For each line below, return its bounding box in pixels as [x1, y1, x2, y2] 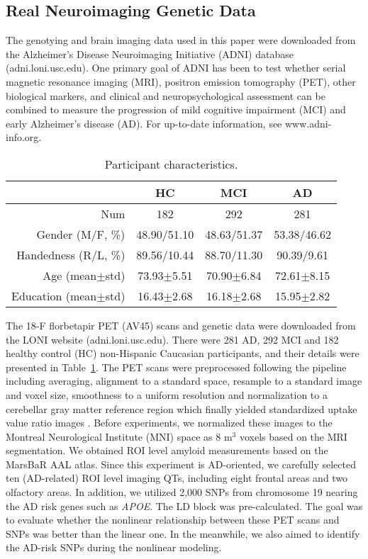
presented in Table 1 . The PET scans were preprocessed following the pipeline [6, 359, 347, 374]
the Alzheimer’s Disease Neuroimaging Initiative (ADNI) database [6, 46, 294, 61]
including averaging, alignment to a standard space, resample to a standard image [6, 373, 362, 388]
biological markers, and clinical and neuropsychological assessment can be [6, 88, 325, 103]
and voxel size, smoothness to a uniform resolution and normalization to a [6, 387, 328, 402]
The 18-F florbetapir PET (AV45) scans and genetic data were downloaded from [6, 317, 356, 332]
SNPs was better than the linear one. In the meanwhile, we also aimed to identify [6, 526, 360, 541]
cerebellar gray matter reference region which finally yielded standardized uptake [6, 401, 357, 416]
